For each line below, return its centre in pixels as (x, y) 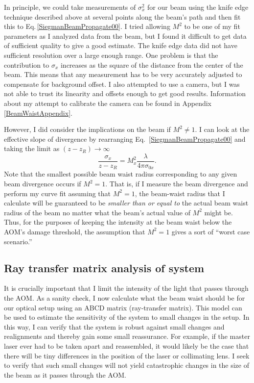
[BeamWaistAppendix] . (38, 113)
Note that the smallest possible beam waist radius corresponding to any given (121, 174)
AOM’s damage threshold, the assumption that (75, 231)
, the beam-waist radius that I (180, 193)
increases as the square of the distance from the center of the (152, 64)
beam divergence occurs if (43, 184)
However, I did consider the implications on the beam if (87, 129)
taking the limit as (32, 148)
